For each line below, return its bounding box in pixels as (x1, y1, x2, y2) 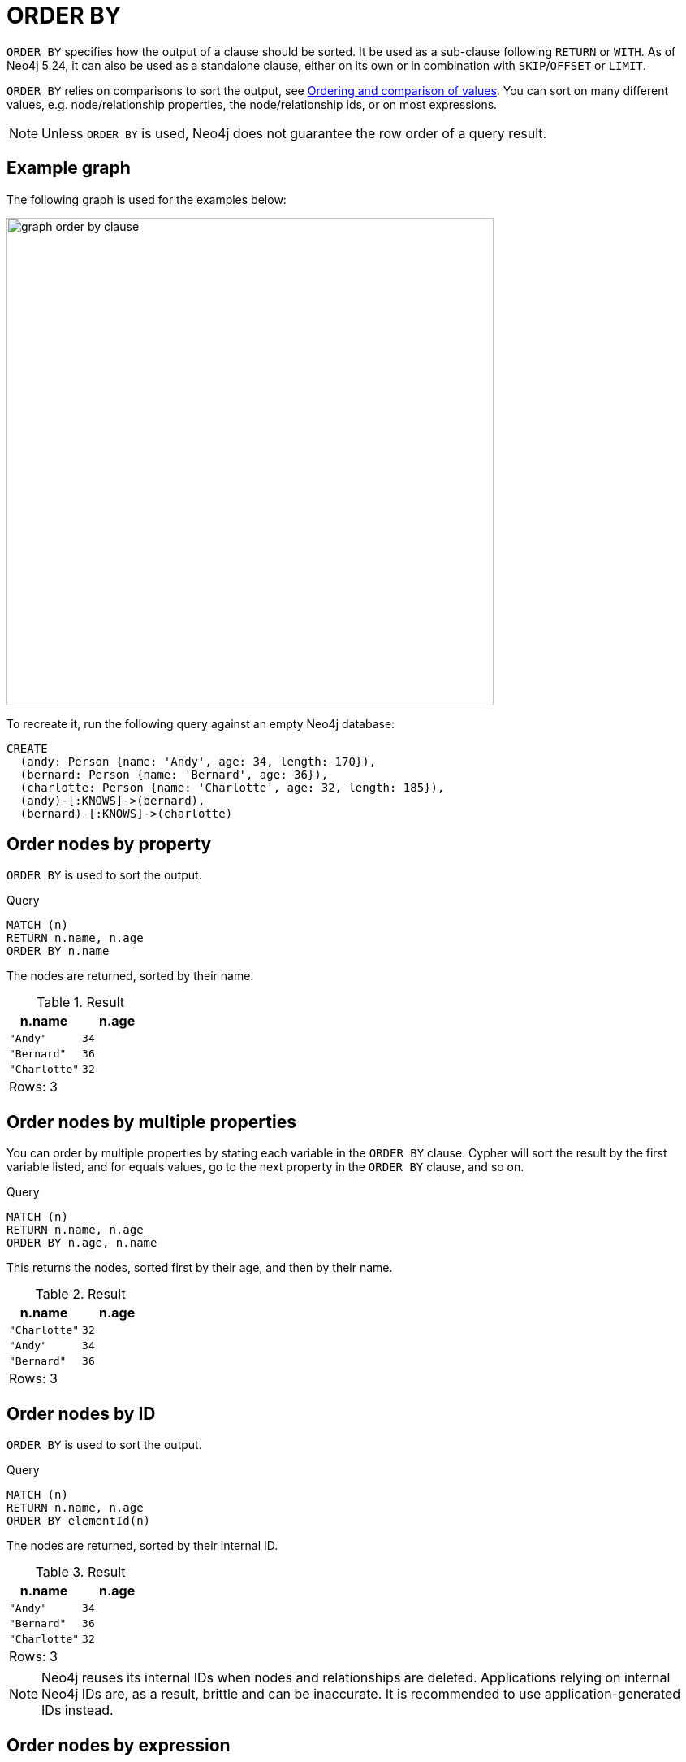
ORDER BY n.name (6, 944, 110, 958)
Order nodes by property (6, 834, 212, 855)
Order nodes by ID (6, 1403, 156, 1424)
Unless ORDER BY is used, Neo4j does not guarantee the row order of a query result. (41, 124, 547, 141)
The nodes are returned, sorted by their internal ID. (6, 1538, 278, 1553)
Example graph (6, 158, 131, 179)
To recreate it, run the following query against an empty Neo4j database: (6, 716, 395, 731)
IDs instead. (41, 1702, 114, 1719)
